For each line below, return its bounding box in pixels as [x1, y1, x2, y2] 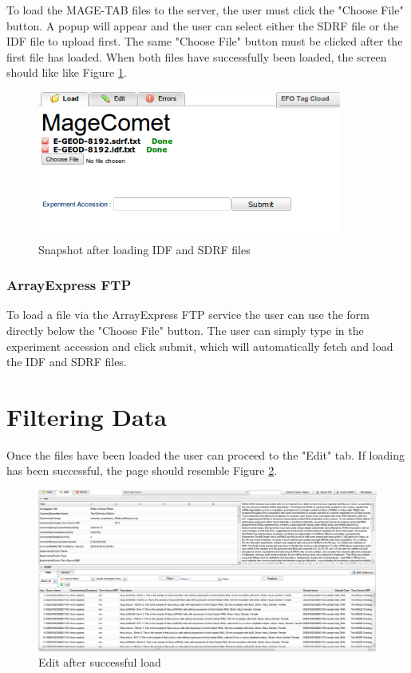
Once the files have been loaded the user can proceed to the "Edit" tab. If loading [6, 446, 405, 463]
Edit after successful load [38, 654, 161, 671]
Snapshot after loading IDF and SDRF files [38, 241, 251, 257]
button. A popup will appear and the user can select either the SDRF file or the [6, 17, 399, 34]
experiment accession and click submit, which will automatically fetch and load [6, 337, 393, 354]
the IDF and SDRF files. [6, 353, 127, 370]
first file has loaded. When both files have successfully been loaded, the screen [6, 48, 387, 65]
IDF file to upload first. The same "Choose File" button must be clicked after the [6, 33, 403, 50]
